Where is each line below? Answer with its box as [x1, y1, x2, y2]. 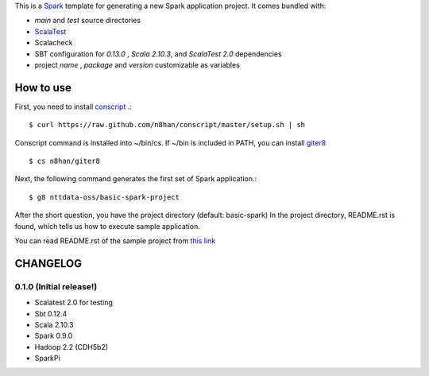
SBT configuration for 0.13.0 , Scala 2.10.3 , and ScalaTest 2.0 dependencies [34, 48, 282, 59]
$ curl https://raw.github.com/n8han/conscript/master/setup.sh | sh [29, 120, 306, 130]
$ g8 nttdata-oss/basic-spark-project [29, 192, 180, 202]
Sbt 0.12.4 [34, 308, 68, 318]
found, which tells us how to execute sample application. [14, 221, 200, 231]
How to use [14, 80, 71, 95]
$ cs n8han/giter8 [29, 157, 101, 166]
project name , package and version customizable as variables [34, 60, 240, 69]
